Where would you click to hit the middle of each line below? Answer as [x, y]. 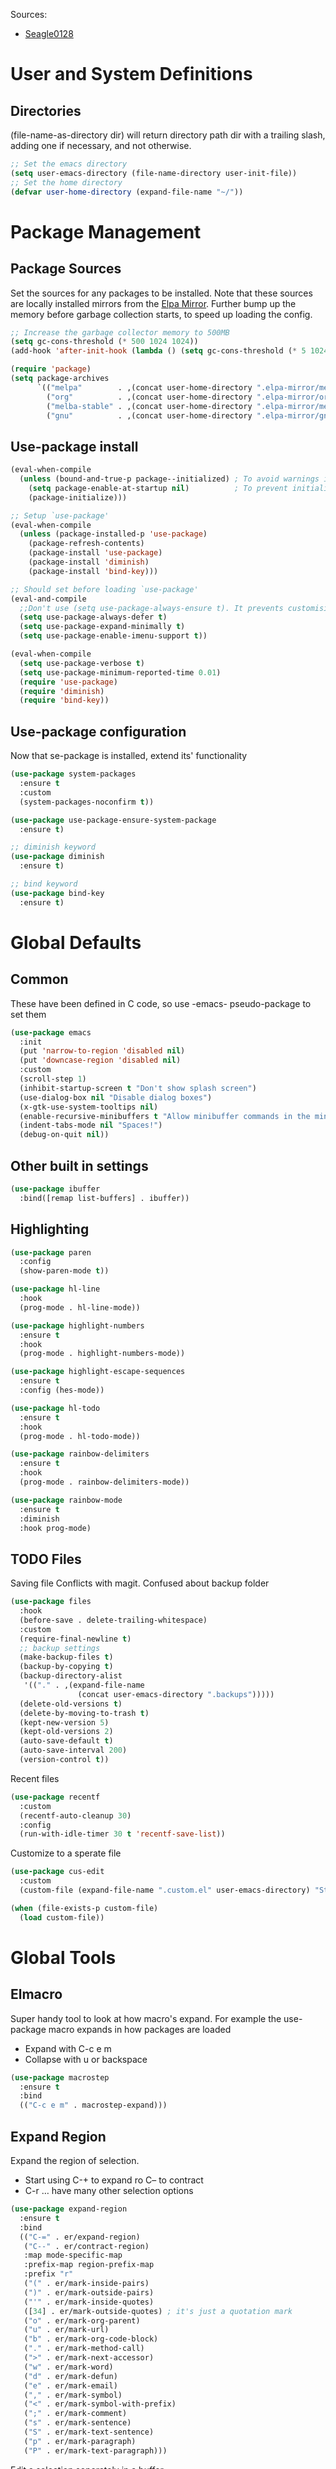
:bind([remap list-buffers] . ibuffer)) [104, 1198]
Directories [46, 110]
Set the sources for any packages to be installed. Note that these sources [161, 293]
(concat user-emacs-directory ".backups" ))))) [176, 1694]
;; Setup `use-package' [60, 515]
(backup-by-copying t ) [66, 1667]
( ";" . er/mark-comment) [75, 2414]
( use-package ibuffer [55, 1189]
